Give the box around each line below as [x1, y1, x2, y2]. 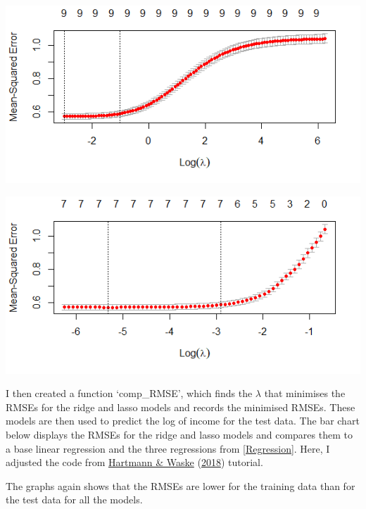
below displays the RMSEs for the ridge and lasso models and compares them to [6, 427, 353, 441]
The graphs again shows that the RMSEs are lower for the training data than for [6, 478, 355, 493]
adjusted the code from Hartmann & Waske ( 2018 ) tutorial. [6, 455, 263, 470]
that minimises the [264, 386, 346, 401]
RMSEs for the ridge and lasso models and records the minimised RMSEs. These [6, 399, 355, 414]
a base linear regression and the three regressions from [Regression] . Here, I [6, 441, 330, 455]
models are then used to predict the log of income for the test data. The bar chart [6, 413, 360, 428]
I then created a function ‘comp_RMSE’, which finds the [6, 386, 253, 401]
